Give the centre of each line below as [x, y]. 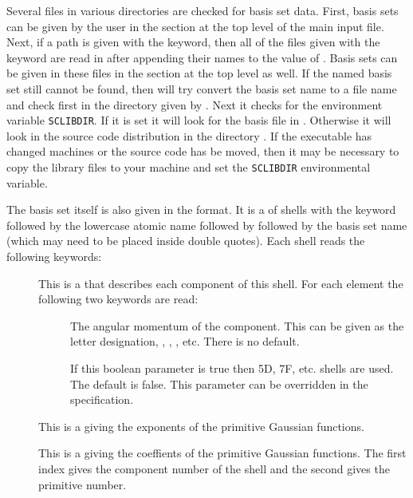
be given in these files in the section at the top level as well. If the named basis [199, 73]
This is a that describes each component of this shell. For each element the [221, 283]
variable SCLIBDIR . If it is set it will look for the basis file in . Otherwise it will [199, 120]
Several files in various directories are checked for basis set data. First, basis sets [203, 10]
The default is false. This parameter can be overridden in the [219, 383]
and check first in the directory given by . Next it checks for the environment [195, 104]
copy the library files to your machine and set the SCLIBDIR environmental [189, 167]
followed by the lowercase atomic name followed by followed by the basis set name [207, 225]
